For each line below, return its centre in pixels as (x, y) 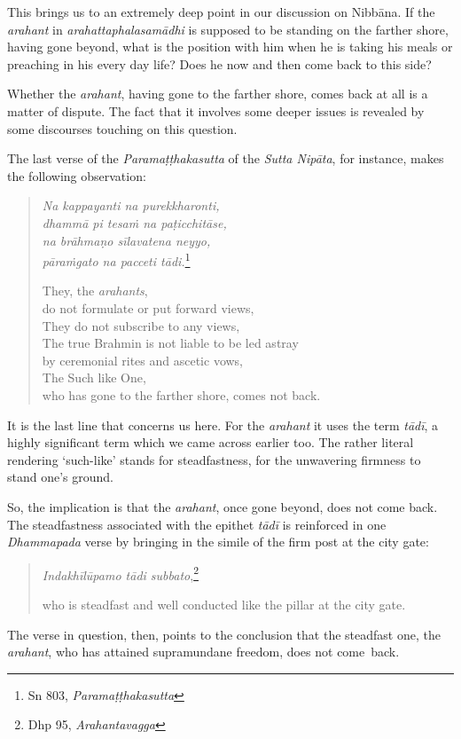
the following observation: (77, 175)
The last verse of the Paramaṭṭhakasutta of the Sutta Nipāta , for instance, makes (226, 158)
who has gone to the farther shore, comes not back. (181, 394)
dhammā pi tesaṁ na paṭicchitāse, (134, 222)
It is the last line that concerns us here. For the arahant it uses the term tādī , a (223, 425)
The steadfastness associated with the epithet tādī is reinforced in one (197, 524)
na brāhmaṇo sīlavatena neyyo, (126, 240)
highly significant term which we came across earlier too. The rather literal (211, 442)
